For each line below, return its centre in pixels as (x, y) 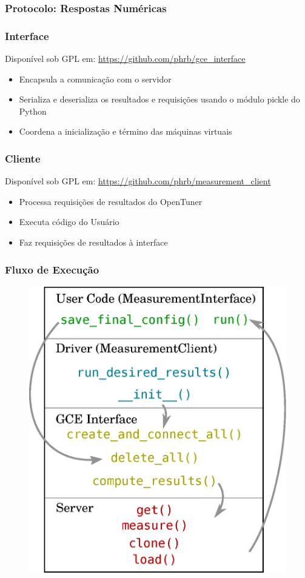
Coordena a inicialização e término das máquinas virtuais (126, 131)
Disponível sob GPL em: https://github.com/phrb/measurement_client (138, 181)
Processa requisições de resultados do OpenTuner (111, 201)
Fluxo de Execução (52, 269)
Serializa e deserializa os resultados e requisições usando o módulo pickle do (159, 99)
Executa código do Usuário (69, 222)
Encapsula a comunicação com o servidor (95, 79)
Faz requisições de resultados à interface (93, 242)
